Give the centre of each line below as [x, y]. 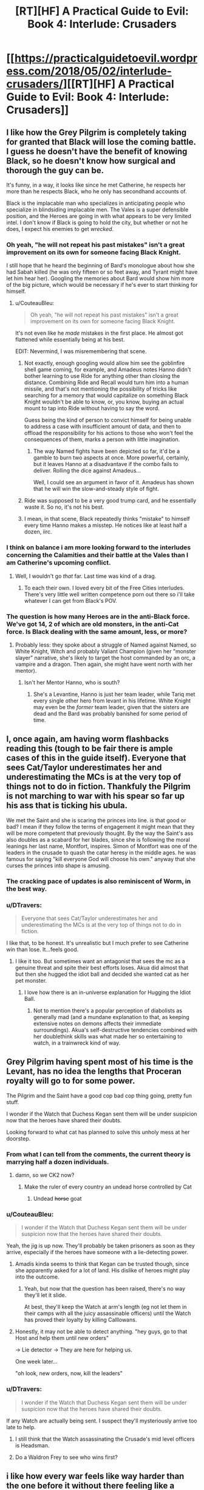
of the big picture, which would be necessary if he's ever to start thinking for [102, 285]
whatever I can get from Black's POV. [70, 600]
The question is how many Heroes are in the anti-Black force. [98, 616]
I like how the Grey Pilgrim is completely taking [97, 132]
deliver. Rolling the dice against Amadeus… [87, 471]
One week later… [36, 1362]
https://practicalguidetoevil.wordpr [106, 58]
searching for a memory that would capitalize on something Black [106, 396]
